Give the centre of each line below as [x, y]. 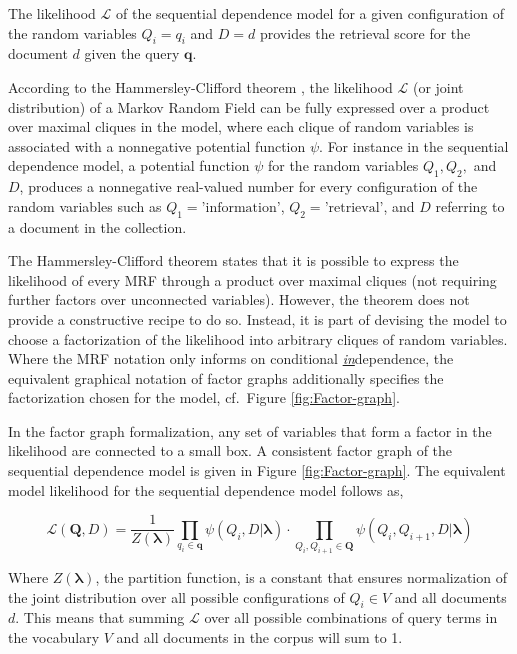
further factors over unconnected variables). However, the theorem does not [239, 299]
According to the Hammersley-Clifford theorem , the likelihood [200, 86]
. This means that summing [100, 617]
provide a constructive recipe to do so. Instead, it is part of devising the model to [257, 318]
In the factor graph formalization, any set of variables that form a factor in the [250, 430]
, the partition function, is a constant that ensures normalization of [301, 577]
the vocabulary [54, 637]
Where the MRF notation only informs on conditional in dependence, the [231, 358]
